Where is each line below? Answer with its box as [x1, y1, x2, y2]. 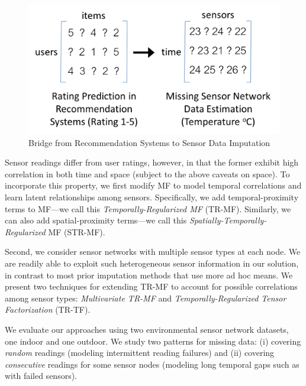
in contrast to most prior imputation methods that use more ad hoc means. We [5, 268, 293, 281]
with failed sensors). [5, 369, 77, 382]
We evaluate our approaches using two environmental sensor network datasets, [5, 323, 289, 335]
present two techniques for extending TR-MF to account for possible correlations [5, 280, 298, 293]
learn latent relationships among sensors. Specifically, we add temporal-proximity [5, 191, 299, 203]
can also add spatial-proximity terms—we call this [5, 214, 187, 226]
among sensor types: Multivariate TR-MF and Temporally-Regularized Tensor [5, 291, 286, 304]
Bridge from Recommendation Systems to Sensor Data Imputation [28, 136, 270, 148]
